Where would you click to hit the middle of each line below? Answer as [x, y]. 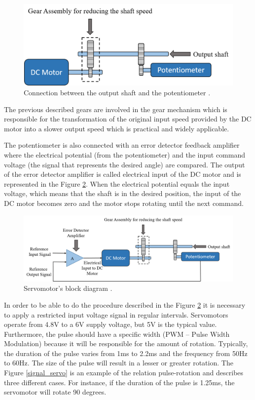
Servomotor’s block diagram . [68, 288]
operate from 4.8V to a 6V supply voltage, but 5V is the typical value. [110, 324]
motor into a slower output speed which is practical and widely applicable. [117, 128]
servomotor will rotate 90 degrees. [55, 392]
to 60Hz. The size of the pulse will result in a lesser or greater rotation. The [119, 363]
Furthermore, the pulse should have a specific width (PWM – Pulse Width [117, 334]
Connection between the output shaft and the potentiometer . [117, 93]
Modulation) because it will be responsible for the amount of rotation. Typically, [126, 343]
